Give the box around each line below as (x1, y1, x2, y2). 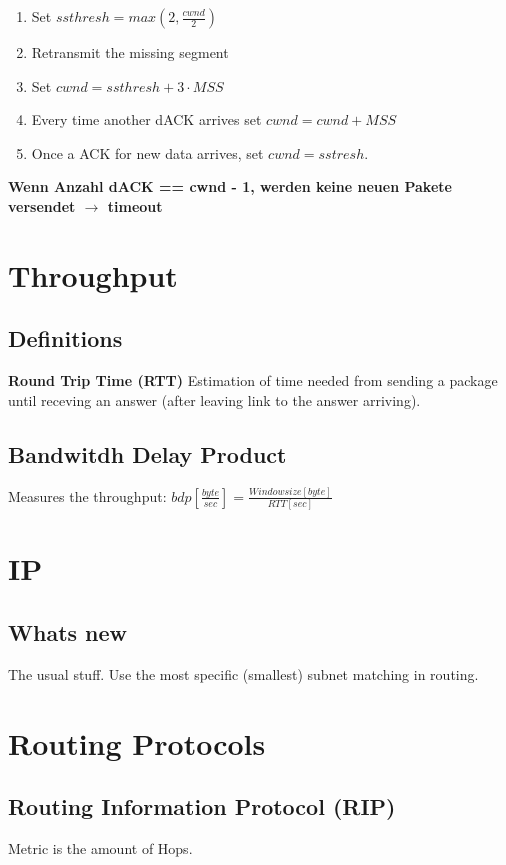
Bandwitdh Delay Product (8, 438, 287, 469)
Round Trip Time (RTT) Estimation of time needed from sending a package (8, 370, 498, 391)
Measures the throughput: (8, 485, 167, 506)
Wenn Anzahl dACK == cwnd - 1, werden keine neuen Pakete (8, 176, 452, 197)
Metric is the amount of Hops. (8, 837, 193, 858)
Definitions (8, 323, 123, 354)
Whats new (8, 616, 128, 647)
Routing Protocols (8, 722, 266, 763)
